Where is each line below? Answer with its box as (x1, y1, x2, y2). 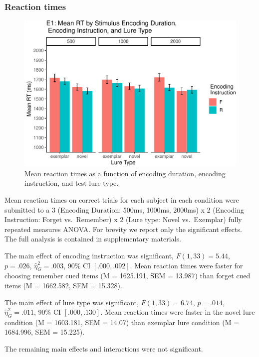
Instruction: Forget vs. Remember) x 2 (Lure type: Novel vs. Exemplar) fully (4, 214, 242, 225)
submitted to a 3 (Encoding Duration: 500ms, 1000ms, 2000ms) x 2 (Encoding (4, 204, 245, 215)
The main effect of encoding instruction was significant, (4, 250, 174, 260)
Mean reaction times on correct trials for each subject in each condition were (4, 194, 239, 205)
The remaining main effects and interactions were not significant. (4, 344, 203, 354)
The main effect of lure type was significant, (4, 297, 139, 307)
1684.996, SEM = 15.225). (4, 327, 85, 337)
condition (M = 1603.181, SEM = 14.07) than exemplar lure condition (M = (4, 317, 240, 327)
